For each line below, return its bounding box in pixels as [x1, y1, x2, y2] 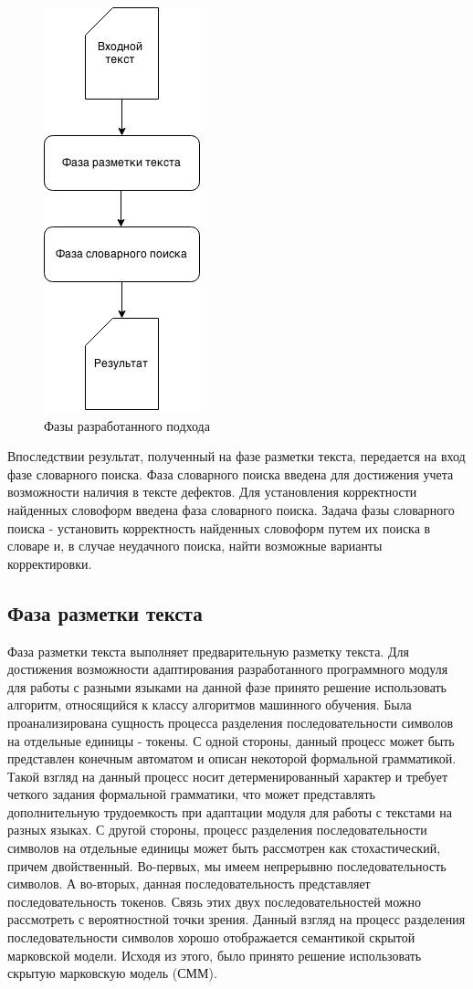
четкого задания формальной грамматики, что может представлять [7, 784, 375, 804]
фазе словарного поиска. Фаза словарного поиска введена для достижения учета [7, 464, 454, 483]
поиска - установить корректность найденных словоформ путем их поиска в [7, 518, 431, 537]
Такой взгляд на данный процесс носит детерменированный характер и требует [7, 766, 448, 785]
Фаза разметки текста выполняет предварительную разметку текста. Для [7, 641, 409, 660]
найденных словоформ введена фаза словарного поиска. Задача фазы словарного [7, 500, 455, 519]
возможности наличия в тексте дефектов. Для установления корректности [7, 482, 417, 501]
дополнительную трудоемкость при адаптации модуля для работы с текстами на [7, 802, 452, 821]
